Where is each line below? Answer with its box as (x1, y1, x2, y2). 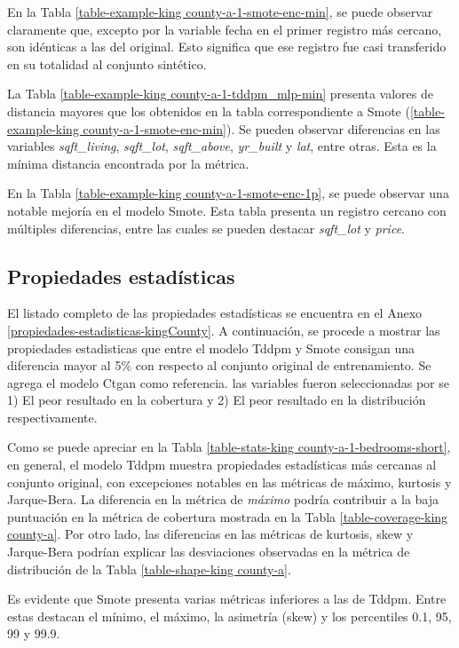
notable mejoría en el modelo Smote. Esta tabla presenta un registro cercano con (7, 201, 447, 219)
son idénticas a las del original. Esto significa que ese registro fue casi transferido (7, 37, 447, 56)
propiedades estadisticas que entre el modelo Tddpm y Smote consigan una (7, 338, 415, 357)
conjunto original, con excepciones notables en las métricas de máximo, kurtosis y (7, 472, 452, 491)
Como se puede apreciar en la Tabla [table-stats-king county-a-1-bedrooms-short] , (7, 438, 451, 456)
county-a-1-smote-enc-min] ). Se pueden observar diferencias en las (83, 119, 440, 138)
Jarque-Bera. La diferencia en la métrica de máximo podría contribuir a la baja (7, 490, 439, 509)
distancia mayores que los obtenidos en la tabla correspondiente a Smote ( (7, 101, 410, 120)
